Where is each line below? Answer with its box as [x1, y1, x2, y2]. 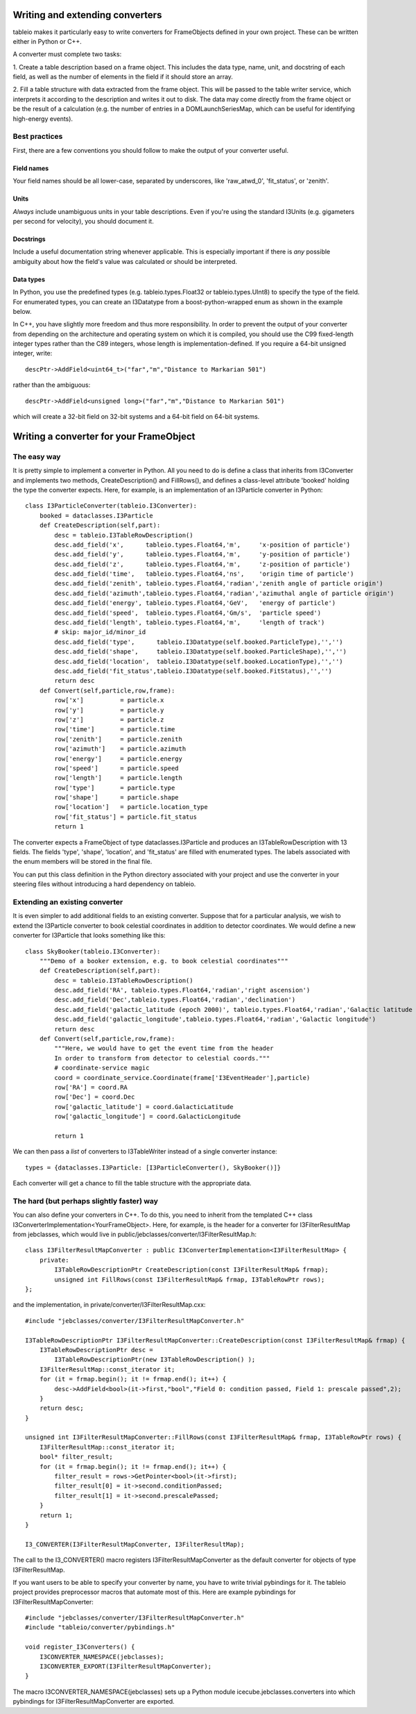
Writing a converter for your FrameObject [12, 431, 196, 442]
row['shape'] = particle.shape [54, 794, 180, 801]
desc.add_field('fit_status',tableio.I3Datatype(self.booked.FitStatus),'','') [54, 667, 333, 675]
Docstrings [12, 235, 46, 243]
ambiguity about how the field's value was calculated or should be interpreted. [12, 257, 237, 265]
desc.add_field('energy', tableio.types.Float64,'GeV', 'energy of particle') [54, 599, 336, 607]
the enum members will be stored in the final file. [12, 858, 153, 866]
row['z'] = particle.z [54, 715, 164, 724]
